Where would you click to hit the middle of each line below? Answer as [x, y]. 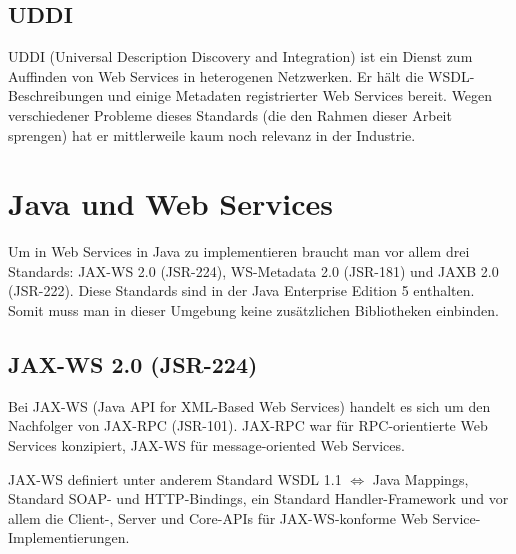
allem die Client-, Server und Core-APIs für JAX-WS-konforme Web [218, 517]
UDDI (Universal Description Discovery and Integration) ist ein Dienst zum [240, 56]
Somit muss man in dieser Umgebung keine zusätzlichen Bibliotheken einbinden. [253, 310]
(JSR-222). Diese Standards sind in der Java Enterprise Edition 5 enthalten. [241, 290]
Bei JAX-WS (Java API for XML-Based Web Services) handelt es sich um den [249, 405]
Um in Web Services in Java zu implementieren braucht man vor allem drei [239, 251]
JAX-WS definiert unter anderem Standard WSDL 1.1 [175, 478]
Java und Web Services [170, 203]
